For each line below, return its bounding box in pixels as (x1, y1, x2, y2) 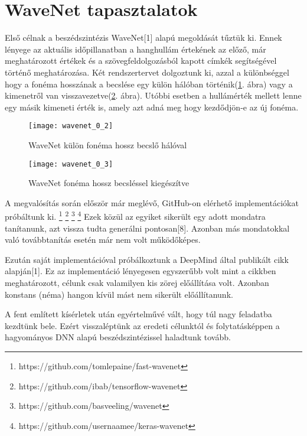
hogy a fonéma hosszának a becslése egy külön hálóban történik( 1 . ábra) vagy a (5, 77, 293, 90)
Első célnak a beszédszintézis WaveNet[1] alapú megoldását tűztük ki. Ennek (5, 31, 282, 44)
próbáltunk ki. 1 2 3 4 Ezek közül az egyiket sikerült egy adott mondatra (5, 209, 266, 223)
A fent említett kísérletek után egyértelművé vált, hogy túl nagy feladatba (5, 308, 272, 320)
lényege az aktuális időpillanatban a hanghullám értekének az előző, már (5, 43, 266, 55)
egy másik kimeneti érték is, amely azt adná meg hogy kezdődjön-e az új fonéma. (5, 100, 299, 113)
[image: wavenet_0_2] (28, 122, 113, 131)
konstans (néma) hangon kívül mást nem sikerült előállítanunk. (5, 288, 233, 300)
